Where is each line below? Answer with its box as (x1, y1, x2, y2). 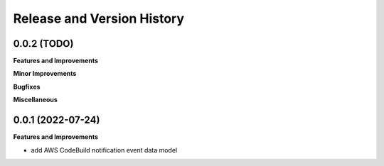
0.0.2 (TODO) (13, 38, 74, 50)
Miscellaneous (13, 96, 58, 104)
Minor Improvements (13, 70, 77, 78)
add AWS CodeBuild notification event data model (31, 145, 178, 154)
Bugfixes (13, 82, 41, 91)
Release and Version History (13, 11, 185, 26)
